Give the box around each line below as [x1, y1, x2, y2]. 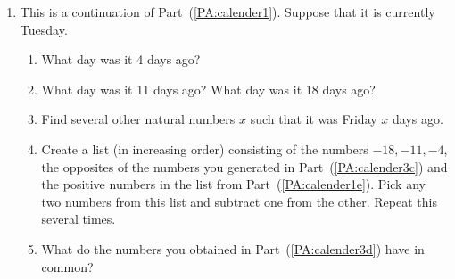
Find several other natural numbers [41, 110, 236, 128]
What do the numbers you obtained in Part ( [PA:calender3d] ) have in [41, 239, 425, 258]
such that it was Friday [250, 110, 377, 128]
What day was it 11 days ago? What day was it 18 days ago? [41, 79, 376, 98]
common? [41, 257, 94, 275]
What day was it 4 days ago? [41, 50, 201, 69]
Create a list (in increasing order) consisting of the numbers [41, 139, 368, 158]
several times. [41, 209, 116, 228]
